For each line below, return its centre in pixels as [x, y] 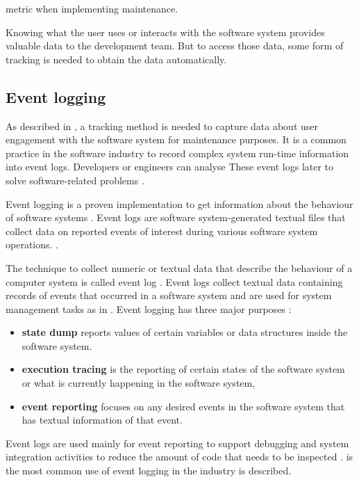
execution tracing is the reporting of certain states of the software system [183, 369]
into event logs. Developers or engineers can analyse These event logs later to [170, 167]
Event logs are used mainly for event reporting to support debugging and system [177, 443]
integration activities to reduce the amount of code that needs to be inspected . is [179, 457]
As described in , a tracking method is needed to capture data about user [162, 126]
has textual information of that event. [102, 420]
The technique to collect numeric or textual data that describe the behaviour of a [179, 267]
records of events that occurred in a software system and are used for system [169, 295]
